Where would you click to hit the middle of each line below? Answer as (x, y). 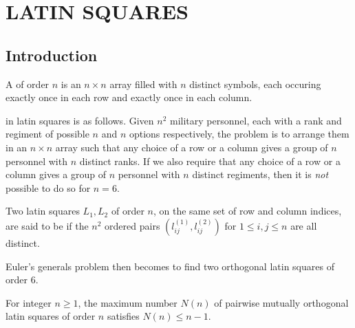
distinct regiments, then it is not (260, 174)
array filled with (143, 84)
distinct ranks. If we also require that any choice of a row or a (210, 161)
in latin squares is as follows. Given (80, 120)
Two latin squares (43, 211)
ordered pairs (132, 225)
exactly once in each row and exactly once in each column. (129, 97)
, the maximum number (128, 302)
